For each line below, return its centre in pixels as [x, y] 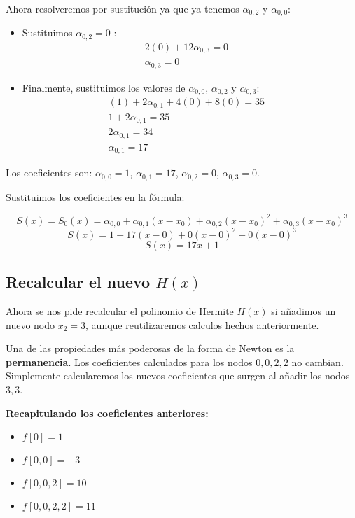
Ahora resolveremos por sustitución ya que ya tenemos [123, 8]
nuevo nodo [30, 324]
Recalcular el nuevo [78, 282]
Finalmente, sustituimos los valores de [104, 87]
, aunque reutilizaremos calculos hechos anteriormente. [202, 324]
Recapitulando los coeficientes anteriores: [107, 413]
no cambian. [318, 362]
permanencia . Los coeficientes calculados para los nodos [129, 362]
